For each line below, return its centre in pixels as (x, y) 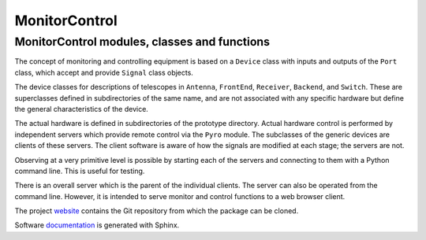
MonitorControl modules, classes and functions (142, 42)
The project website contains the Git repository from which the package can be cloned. (157, 211)
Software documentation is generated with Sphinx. (97, 225)
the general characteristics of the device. (82, 109)
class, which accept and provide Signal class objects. (104, 72)
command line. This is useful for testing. (80, 171)
